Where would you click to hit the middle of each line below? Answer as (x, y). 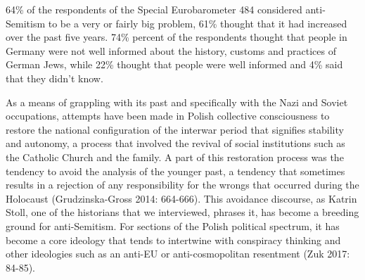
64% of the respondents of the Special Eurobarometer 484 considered (154, 9)
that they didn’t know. (55, 78)
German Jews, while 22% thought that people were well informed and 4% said (174, 64)
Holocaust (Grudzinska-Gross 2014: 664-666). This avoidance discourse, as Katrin (181, 198)
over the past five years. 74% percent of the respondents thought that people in (177, 37)
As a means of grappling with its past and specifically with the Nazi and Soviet (177, 102)
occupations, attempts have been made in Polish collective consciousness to (168, 116)
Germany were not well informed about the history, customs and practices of (171, 50)
